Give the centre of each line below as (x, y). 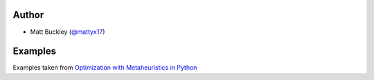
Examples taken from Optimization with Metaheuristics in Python (105, 68)
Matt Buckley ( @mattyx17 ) (68, 32)
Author (28, 15)
